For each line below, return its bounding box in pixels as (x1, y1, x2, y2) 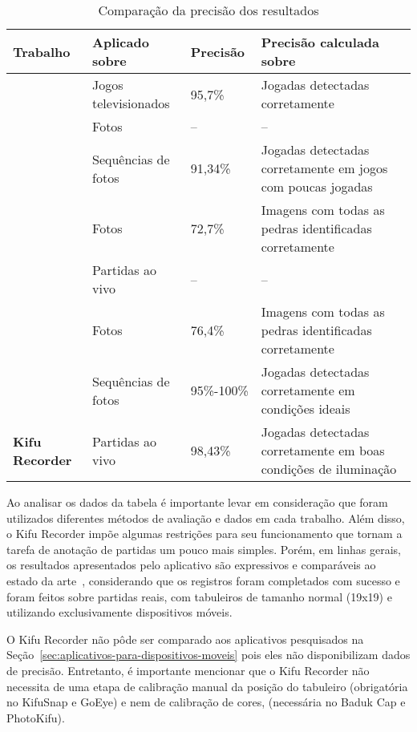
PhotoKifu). (6, 709, 65, 726)
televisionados (92, 94, 170, 112)
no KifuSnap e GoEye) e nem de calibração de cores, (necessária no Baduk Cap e (6, 694, 406, 710)
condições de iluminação (261, 459, 397, 478)
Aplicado (92, 33, 149, 51)
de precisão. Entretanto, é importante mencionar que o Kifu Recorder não (6, 661, 370, 678)
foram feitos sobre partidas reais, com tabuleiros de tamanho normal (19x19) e (6, 588, 392, 605)
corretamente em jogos (261, 159, 388, 177)
